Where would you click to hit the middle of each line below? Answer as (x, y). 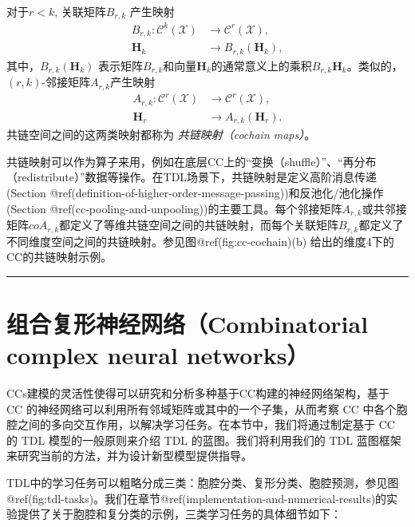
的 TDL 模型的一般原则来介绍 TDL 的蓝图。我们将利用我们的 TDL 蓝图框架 (204, 440)
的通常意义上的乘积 (261, 65)
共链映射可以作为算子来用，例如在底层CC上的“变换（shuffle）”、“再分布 (192, 161)
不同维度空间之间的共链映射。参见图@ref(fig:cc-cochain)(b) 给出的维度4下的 (200, 241)
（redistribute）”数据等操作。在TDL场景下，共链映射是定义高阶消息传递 (192, 177)
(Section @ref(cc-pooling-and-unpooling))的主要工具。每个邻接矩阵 (174, 208)
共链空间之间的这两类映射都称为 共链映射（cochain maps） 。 (161, 135)
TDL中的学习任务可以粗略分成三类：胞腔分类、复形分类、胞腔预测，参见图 (203, 483)
